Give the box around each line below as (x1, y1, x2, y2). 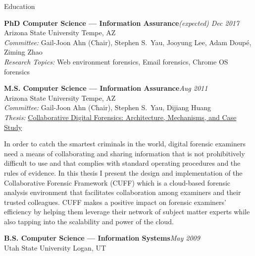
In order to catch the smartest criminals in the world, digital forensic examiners (4, 138, 246, 149)
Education (4, 1, 35, 11)
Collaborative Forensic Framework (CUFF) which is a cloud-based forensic (4, 177, 231, 188)
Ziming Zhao (4, 47, 43, 57)
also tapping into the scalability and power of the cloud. (4, 216, 174, 226)
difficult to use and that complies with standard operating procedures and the (4, 158, 241, 168)
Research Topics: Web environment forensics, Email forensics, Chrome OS (4, 56, 228, 66)
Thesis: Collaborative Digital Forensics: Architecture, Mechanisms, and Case (4, 112, 237, 122)
